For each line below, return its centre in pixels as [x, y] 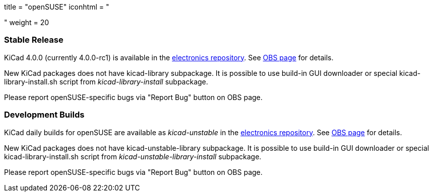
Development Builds [44, 115]
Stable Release [34, 40]
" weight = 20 [27, 22]
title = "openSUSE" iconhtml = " [57, 7]
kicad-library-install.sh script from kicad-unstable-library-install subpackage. [133, 156]
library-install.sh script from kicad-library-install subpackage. [106, 81]
